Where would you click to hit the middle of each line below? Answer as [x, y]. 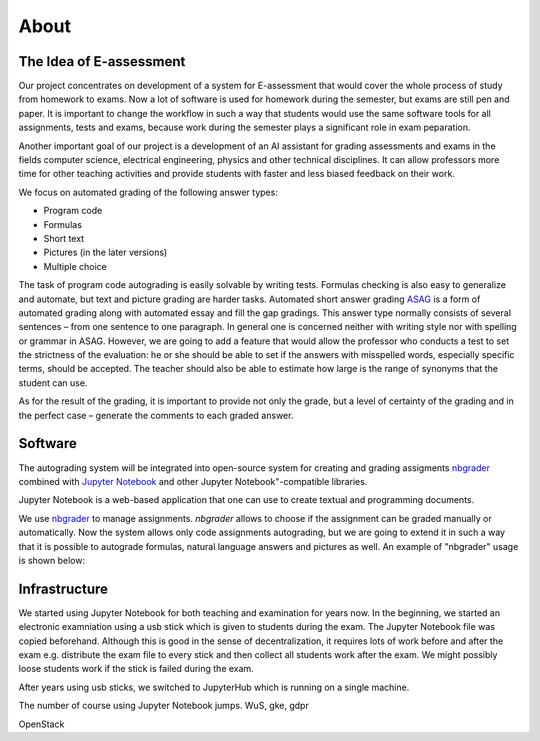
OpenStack [41, 724]
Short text [64, 238]
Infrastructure [63, 588]
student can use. [53, 382]
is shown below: [51, 560]
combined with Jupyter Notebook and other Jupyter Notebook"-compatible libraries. [193, 481]
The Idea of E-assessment [102, 61]
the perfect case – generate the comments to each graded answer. [156, 415]
